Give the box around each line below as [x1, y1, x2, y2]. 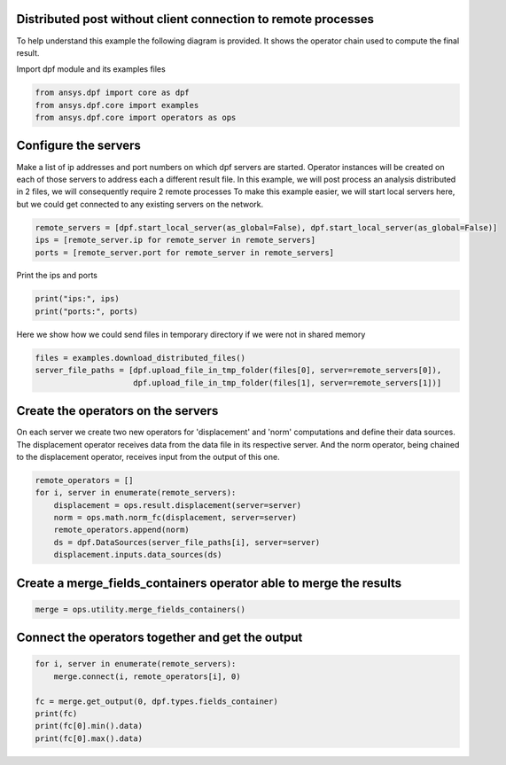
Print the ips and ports [16, 270, 97, 281]
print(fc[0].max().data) [35, 733, 144, 744]
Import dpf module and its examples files [16, 64, 166, 74]
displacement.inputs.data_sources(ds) [53, 550, 222, 560]
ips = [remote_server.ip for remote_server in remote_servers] [35, 235, 316, 246]
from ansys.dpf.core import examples [35, 100, 199, 110]
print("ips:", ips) [35, 293, 120, 304]
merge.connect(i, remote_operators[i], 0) [53, 671, 241, 682]
